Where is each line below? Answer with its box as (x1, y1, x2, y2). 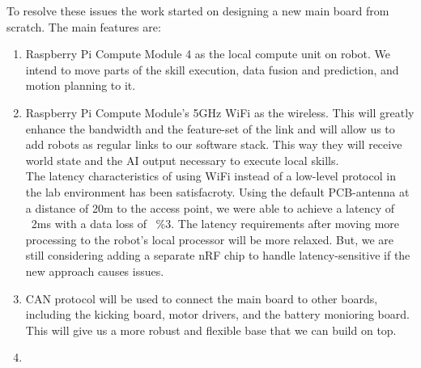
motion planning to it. (25, 77, 136, 94)
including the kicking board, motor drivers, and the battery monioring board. (25, 306, 410, 323)
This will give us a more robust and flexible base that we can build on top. (25, 321, 397, 338)
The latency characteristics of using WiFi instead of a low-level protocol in (25, 167, 396, 184)
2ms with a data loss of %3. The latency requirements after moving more (31, 215, 400, 232)
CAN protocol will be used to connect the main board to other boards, (25, 290, 378, 307)
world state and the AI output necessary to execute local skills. (25, 151, 339, 168)
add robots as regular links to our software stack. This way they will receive (25, 136, 402, 153)
